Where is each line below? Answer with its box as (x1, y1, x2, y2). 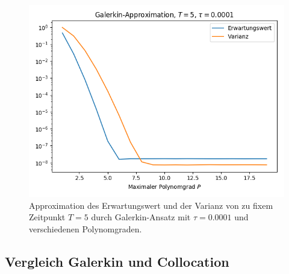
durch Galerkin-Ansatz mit (91, 211, 191, 223)
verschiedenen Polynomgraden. (29, 222, 142, 235)
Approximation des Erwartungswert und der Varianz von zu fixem (29, 199, 273, 211)
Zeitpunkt (29, 211, 66, 223)
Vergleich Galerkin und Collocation (5, 252, 229, 270)
